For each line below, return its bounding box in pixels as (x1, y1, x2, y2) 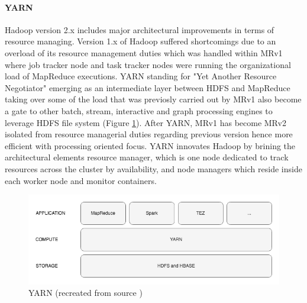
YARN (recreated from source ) (28, 286, 143, 299)
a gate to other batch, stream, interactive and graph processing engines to (5, 104, 273, 117)
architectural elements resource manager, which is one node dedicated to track (5, 151, 289, 163)
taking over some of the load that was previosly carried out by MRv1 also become (5, 93, 302, 105)
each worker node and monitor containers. (5, 174, 157, 186)
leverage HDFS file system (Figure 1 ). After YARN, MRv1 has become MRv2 (5, 116, 286, 128)
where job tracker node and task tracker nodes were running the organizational (5, 58, 291, 70)
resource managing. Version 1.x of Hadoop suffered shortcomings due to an (5, 35, 276, 47)
